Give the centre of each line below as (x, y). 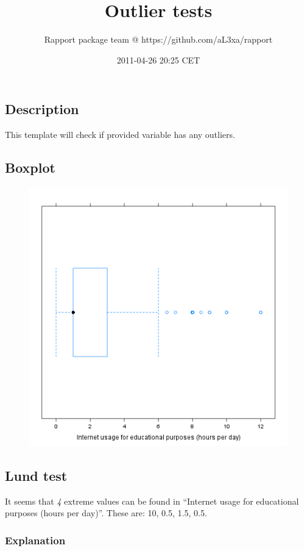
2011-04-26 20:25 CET (158, 59)
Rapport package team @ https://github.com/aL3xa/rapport (158, 39)
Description (42, 109)
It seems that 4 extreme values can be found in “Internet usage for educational (152, 501)
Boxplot (30, 167)
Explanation (35, 540)
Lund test (36, 475)
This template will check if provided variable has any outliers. (120, 135)
